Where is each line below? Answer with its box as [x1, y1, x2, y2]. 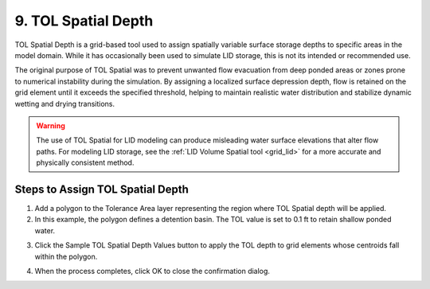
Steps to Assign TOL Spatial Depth [14, 182, 189, 196]
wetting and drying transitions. [14, 99, 115, 108]
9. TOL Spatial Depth [14, 12, 154, 29]
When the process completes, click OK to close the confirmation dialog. [34, 266, 271, 275]
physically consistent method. [36, 158, 135, 167]
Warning [36, 120, 65, 131]
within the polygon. [34, 252, 98, 261]
